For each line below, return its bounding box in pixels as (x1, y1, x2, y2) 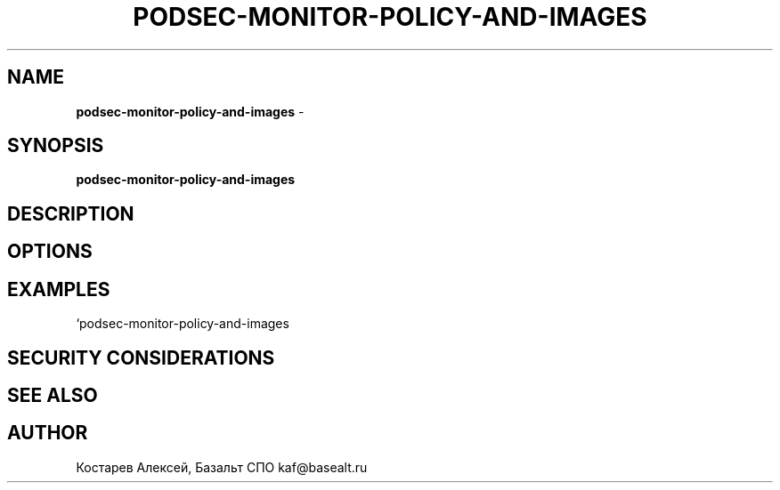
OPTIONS (7, 240, 93, 263)
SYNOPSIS (7, 134, 104, 157)
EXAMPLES (7, 277, 110, 301)
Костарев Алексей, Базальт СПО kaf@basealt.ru (76, 459, 368, 475)
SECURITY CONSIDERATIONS (7, 346, 275, 369)
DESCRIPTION (7, 202, 134, 225)
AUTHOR (7, 422, 88, 445)
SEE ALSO (7, 383, 98, 406)
